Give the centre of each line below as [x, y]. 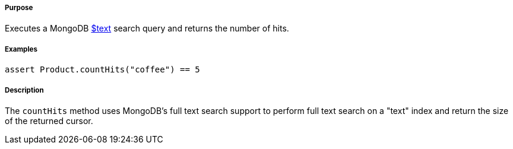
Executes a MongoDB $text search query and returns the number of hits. [147, 28]
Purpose [19, 8]
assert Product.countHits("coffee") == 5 [102, 70]
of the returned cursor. [49, 121]
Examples [21, 49]
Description [24, 90]
